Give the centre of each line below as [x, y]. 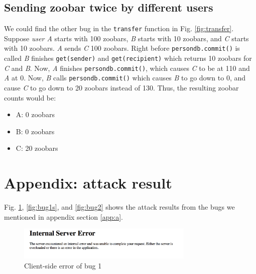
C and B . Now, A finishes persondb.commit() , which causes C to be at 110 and [127, 68]
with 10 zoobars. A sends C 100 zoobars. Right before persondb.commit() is [122, 48]
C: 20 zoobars [37, 148]
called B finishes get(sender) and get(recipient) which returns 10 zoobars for [128, 58]
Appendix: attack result [88, 183]
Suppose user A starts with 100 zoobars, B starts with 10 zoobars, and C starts [126, 38]
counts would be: [30, 97]
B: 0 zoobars [35, 131]
